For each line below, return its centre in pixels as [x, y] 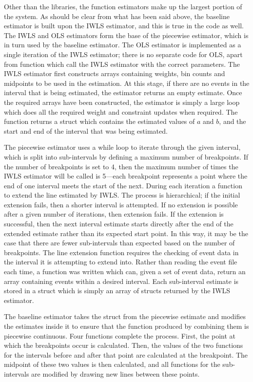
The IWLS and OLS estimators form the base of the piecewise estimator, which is [126, 35]
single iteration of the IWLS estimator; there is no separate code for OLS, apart [123, 54]
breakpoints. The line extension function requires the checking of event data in [121, 252]
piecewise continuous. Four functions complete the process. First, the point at [120, 335]
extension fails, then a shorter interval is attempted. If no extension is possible [121, 204]
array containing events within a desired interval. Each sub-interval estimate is [121, 281]
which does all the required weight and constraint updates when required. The [121, 111]
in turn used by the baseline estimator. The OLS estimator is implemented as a [123, 45]
